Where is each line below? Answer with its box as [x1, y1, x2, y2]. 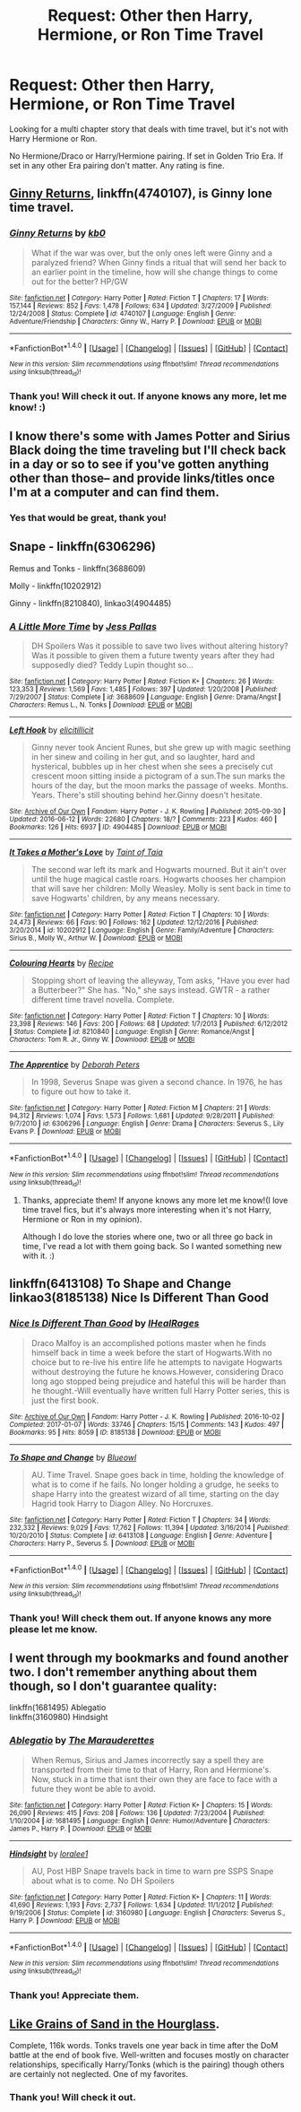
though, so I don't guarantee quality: [9, 1678, 218, 1693]
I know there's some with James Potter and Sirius [9, 428, 291, 444]
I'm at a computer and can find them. [9, 484, 219, 500]
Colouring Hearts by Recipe [9, 957, 114, 969]
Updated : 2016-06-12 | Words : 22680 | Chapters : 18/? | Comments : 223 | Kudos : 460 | [9, 814, 278, 823]
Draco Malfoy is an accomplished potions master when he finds [30, 1337, 267, 1348]
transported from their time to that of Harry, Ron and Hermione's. [30, 1764, 271, 1775]
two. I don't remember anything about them [9, 1664, 258, 1680]
